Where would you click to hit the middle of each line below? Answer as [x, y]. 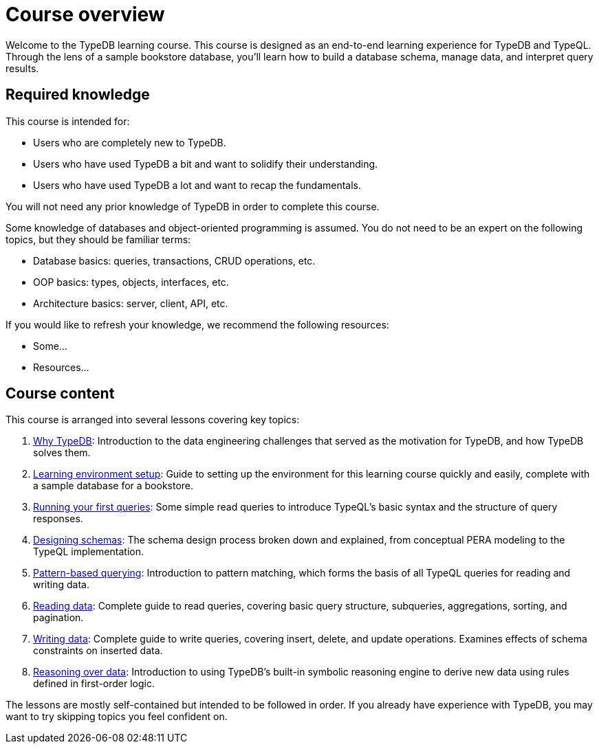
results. [22, 68]
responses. [58, 519]
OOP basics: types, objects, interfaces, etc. [131, 282]
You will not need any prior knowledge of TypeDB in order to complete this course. [193, 206]
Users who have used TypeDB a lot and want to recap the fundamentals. [197, 185]
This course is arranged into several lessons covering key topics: [153, 420]
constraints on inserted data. [98, 651]
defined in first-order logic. [94, 684]
